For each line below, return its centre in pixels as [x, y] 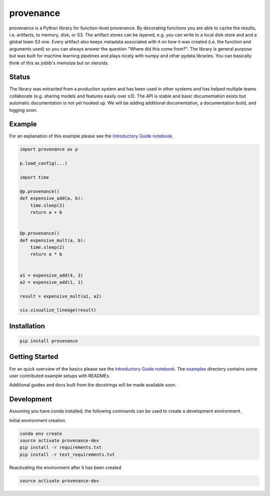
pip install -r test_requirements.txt [67, 454]
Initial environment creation [37, 420]
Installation [27, 326]
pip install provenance [49, 341]
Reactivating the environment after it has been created [65, 468]
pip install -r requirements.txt [61, 448]
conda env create [41, 434]
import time [34, 178]
